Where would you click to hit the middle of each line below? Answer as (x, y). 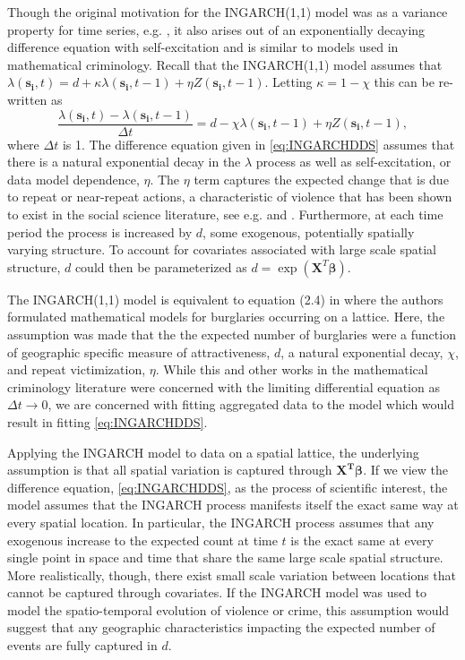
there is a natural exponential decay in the (124, 162)
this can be (404, 82)
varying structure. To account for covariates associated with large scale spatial (222, 249)
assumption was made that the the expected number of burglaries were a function (232, 334)
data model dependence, (73, 179)
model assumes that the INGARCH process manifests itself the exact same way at (233, 505)
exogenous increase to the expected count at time (142, 540)
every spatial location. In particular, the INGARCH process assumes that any (221, 522)
